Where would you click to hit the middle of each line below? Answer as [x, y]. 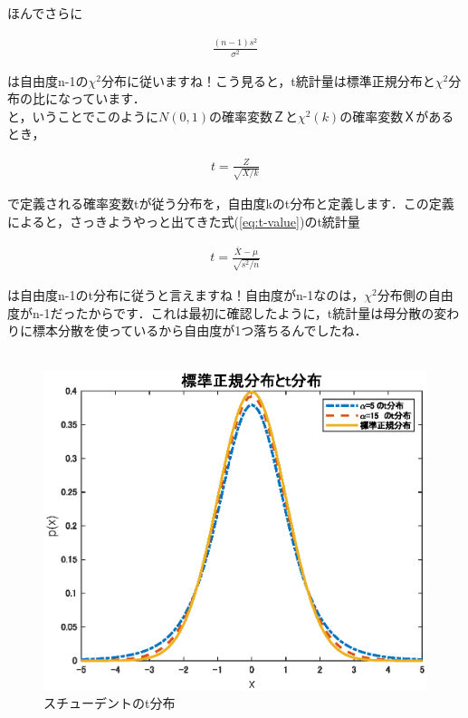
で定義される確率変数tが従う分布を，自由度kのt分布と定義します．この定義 [231, 204]
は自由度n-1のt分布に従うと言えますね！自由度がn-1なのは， [186, 295]
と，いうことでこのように [83, 116]
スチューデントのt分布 [110, 703]
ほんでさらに [45, 13]
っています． [108, 98]
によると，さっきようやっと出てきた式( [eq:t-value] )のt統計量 [184, 221]
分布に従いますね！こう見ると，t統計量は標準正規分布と [268, 80]
